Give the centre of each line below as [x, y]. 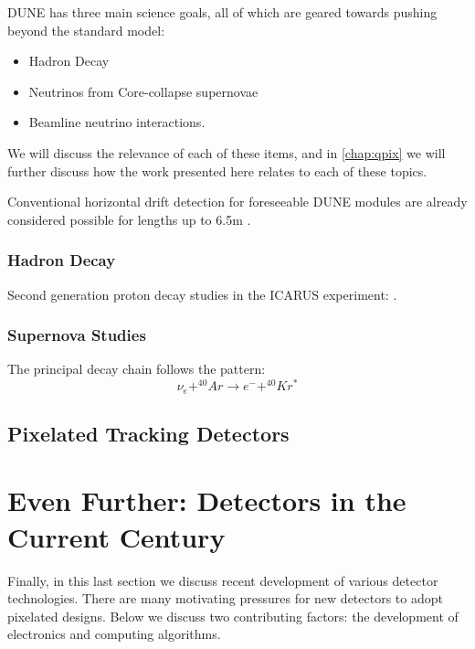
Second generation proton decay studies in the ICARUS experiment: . [202, 294]
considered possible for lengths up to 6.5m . [129, 219]
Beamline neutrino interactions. [117, 122]
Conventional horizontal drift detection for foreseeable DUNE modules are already [237, 202]
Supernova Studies [77, 335]
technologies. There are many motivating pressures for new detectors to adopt [225, 598]
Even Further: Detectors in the [207, 500]
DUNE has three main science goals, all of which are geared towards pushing [222, 12]
